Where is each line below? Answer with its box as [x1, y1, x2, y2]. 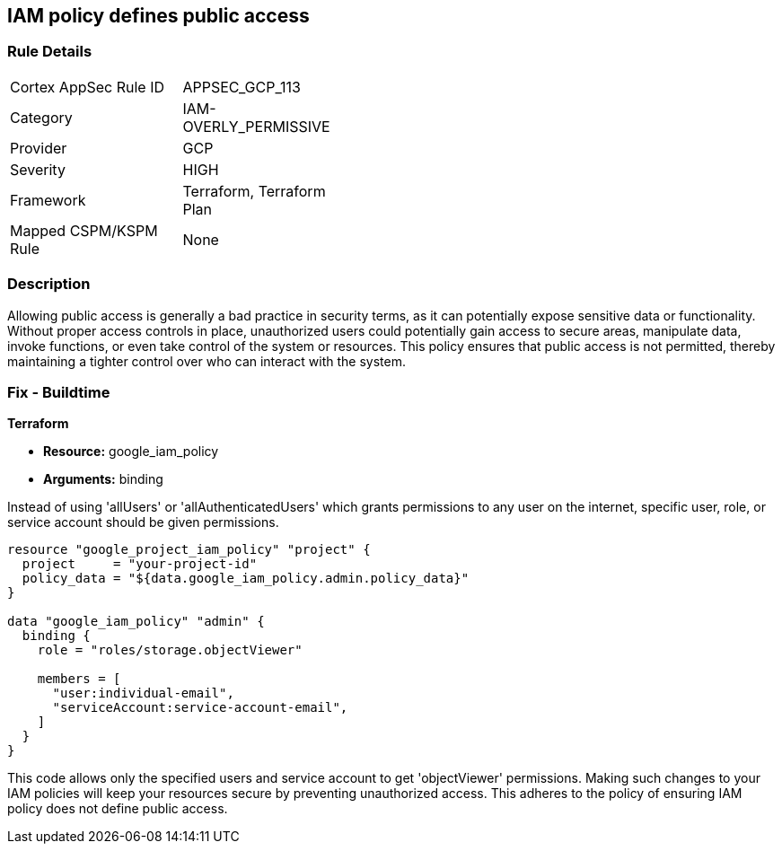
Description [7, 275, 91, 294]
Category [10, 108, 73, 127]
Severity [10, 160, 66, 179]
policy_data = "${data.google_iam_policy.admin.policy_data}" [22, 571, 470, 586]
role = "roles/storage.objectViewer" [37, 643, 303, 658]
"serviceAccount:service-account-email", [52, 700, 348, 715]
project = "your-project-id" [22, 557, 258, 572]
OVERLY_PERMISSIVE [182, 117, 330, 136]
